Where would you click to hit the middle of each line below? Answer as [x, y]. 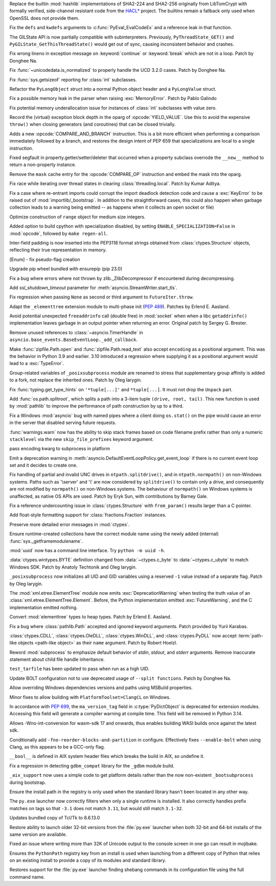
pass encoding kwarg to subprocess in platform [60, 449]
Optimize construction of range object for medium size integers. [77, 217]
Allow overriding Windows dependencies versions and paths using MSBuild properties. [101, 688]
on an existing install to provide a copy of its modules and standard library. [88, 860]
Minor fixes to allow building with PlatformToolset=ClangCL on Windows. [90, 697]
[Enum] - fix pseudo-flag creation [45, 259]
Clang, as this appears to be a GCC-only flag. [57, 747]
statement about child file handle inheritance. [57, 659]
